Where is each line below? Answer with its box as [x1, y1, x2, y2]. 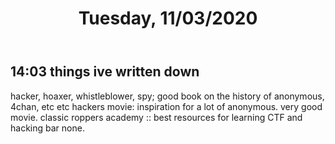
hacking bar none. [10, 122, 85, 134]
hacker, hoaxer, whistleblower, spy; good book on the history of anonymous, [10, 90, 325, 102]
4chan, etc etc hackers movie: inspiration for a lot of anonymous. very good [10, 100, 323, 112]
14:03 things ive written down [10, 63, 200, 81]
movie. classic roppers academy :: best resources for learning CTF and [10, 111, 303, 123]
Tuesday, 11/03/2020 [78, 7, 258, 30]
